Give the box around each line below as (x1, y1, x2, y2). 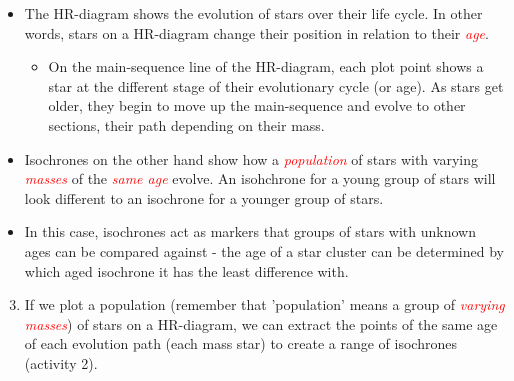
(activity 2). (24, 352, 98, 373)
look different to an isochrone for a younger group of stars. (24, 187, 384, 208)
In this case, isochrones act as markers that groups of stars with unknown (24, 221, 476, 242)
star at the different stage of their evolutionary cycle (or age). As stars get (48, 75, 504, 96)
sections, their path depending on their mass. (48, 114, 325, 135)
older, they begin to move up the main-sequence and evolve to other (48, 95, 466, 116)
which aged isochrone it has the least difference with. (24, 260, 349, 281)
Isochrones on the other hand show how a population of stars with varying (24, 148, 478, 169)
